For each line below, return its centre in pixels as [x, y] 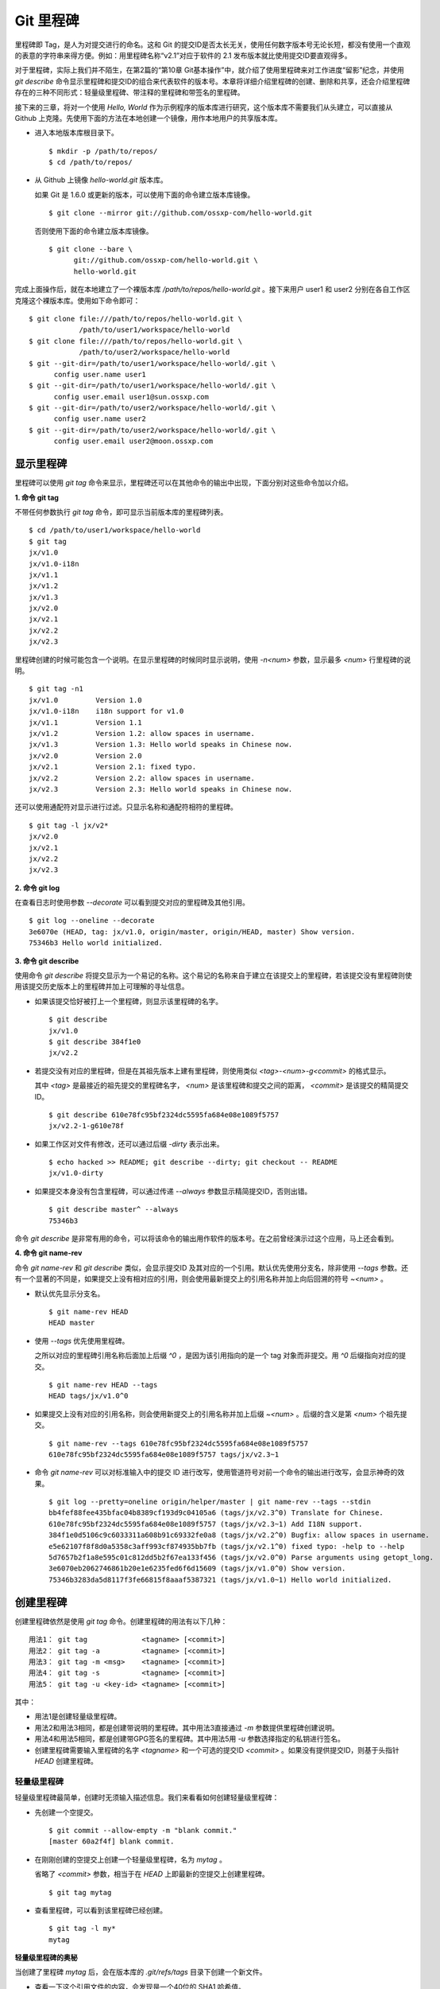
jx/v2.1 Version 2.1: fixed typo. [113, 767]
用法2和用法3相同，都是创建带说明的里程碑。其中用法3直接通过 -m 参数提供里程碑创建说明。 [187, 1727]
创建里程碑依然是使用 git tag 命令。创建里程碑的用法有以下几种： [121, 1621]
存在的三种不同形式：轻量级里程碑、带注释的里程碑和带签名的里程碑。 [129, 92]
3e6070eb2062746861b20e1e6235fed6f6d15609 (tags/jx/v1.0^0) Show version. [197, 1569]
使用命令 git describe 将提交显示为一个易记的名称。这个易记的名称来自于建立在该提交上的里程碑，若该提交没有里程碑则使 [213, 975]
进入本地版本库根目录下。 [76, 133]
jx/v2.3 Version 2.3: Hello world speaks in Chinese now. [161, 789]
